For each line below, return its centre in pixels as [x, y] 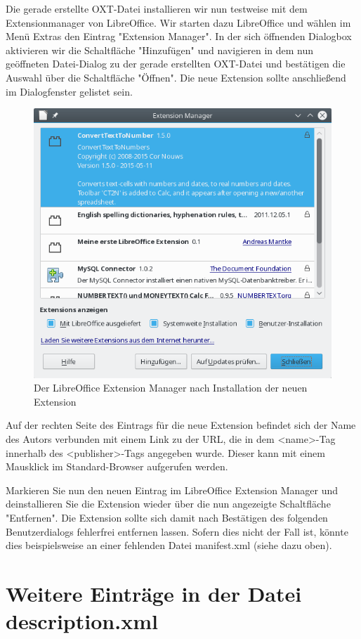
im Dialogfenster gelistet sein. [69, 91]
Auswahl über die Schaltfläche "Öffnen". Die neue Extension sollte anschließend [176, 77]
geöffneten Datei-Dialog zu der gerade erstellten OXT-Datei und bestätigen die [176, 64]
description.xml [82, 621]
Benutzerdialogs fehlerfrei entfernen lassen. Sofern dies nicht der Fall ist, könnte [177, 531]
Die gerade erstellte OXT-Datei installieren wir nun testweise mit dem [157, 8]
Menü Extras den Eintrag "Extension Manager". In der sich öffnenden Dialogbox [179, 36]
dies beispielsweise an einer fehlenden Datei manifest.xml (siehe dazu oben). [169, 545]
